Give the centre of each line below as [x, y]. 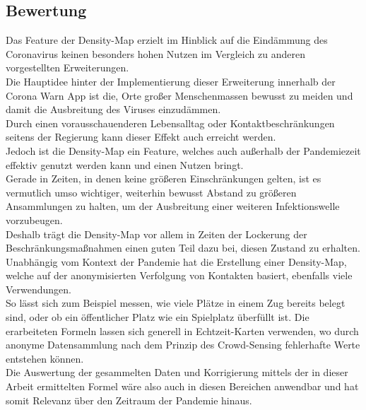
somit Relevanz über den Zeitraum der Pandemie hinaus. [129, 400]
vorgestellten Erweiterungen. [67, 68]
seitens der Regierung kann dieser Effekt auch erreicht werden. [141, 137]
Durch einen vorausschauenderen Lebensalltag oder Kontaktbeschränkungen [170, 123]
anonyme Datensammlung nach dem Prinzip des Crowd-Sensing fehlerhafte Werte [183, 345]
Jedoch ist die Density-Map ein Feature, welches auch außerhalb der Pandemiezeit [183, 150]
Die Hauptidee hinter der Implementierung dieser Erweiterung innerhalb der [171, 81]
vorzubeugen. [34, 219]
